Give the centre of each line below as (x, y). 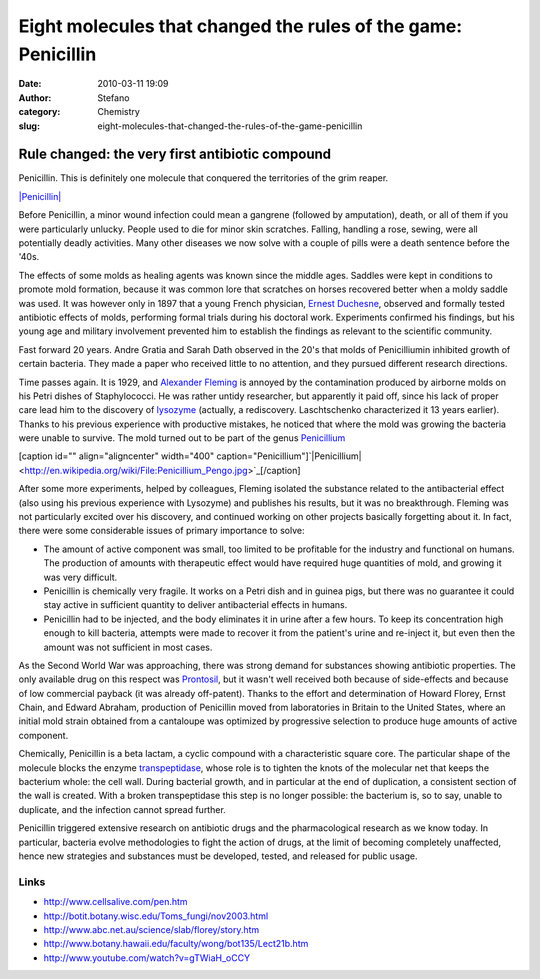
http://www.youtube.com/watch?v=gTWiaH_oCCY (146, 957)
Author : (35, 97)
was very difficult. (80, 577)
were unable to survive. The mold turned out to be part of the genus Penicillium (182, 438)
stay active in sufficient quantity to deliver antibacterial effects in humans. (195, 605)
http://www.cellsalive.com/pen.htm (116, 902)
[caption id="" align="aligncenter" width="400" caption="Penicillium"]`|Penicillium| (190, 456)
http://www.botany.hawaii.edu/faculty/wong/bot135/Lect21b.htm (176, 944)
